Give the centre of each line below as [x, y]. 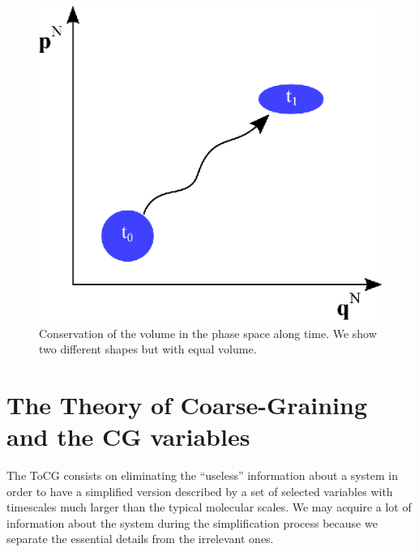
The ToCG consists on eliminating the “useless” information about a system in [202, 475]
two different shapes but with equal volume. [148, 349]
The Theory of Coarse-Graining [187, 404]
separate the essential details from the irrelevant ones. [140, 539]
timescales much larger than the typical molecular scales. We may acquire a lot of [209, 507]
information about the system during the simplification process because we [192, 522]
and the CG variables [128, 436]
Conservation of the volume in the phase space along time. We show [208, 333]
